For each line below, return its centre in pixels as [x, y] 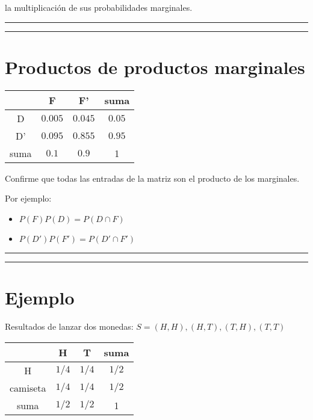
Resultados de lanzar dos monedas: [69, 326]
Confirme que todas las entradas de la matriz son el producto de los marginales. [152, 178]
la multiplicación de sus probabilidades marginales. [99, 7]
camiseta [28, 388]
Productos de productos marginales [155, 66]
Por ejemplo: [28, 198]
